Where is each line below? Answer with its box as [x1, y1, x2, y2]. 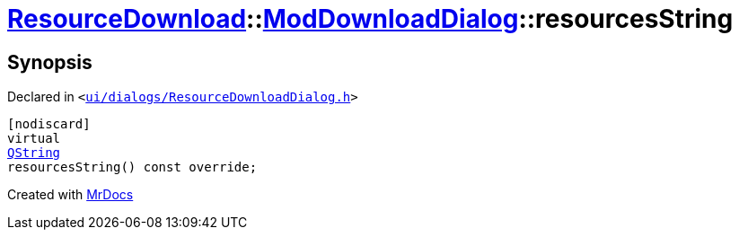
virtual [7, 131, 61, 146]
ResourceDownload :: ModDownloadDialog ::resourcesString [7, 4, 734, 34]
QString [7, 145, 61, 161]
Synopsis [7, 50, 92, 74]
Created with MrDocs [7, 187, 134, 203]
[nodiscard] [7, 117, 91, 132]
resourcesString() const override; [7, 160, 258, 175]
